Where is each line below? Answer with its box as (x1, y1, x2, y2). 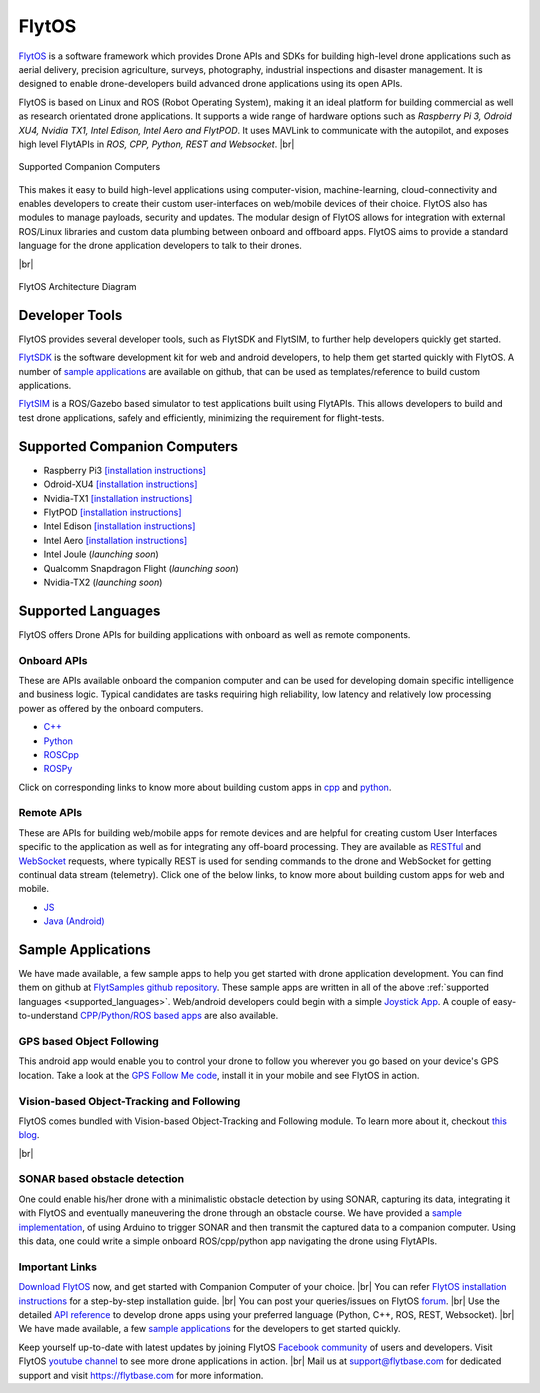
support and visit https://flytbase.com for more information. (18, 1369, 264, 1381)
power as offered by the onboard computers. (18, 702, 204, 714)
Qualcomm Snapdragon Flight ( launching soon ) (43, 562, 239, 574)
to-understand (18, 1010, 79, 1022)
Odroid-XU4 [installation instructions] (43, 478, 198, 490)
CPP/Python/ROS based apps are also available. (80, 1010, 279, 1022)
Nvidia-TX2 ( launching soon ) (43, 576, 163, 588)
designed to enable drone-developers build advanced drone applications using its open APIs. (18, 78, 403, 90)
